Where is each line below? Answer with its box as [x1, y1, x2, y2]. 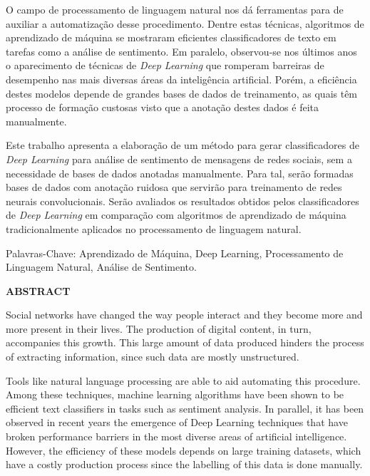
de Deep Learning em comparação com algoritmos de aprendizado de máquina [6, 207, 346, 222]
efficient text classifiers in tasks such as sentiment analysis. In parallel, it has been [6, 400, 364, 415]
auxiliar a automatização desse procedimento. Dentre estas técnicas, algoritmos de [6, 16, 364, 31]
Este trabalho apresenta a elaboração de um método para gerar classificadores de [6, 138, 359, 152]
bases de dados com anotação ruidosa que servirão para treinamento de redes [6, 180, 342, 195]
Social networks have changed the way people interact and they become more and [6, 307, 363, 322]
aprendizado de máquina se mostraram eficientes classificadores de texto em [6, 30, 336, 45]
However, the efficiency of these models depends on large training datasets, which [6, 443, 361, 457]
